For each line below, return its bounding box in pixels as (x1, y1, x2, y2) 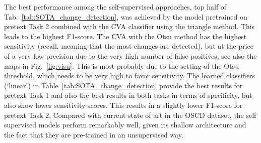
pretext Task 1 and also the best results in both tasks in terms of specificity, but (4, 90, 252, 100)
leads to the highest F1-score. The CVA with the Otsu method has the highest (4, 31, 247, 41)
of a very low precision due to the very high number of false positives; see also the (4, 50, 257, 61)
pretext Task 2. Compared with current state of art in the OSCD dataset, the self (4, 109, 256, 120)
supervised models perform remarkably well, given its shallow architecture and (4, 119, 246, 130)
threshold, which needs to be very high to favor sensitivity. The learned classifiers (4, 70, 255, 81)
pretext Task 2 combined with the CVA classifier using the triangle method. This (4, 21, 255, 32)
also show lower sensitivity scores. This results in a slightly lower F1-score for (4, 99, 243, 110)
